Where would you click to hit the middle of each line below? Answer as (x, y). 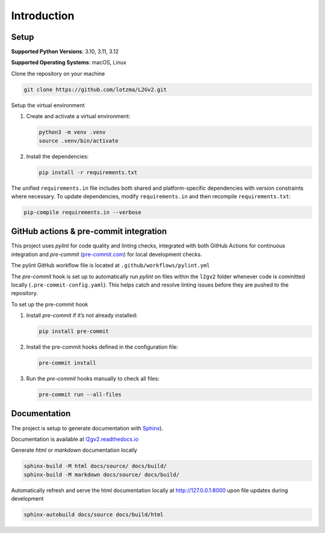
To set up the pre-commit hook (50, 304)
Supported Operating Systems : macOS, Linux (69, 63)
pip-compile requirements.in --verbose (82, 212)
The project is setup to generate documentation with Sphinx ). (87, 428)
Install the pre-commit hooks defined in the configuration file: (102, 347)
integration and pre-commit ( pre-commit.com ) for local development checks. (107, 254)
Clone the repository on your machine (58, 73)
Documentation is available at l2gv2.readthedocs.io (75, 439)
